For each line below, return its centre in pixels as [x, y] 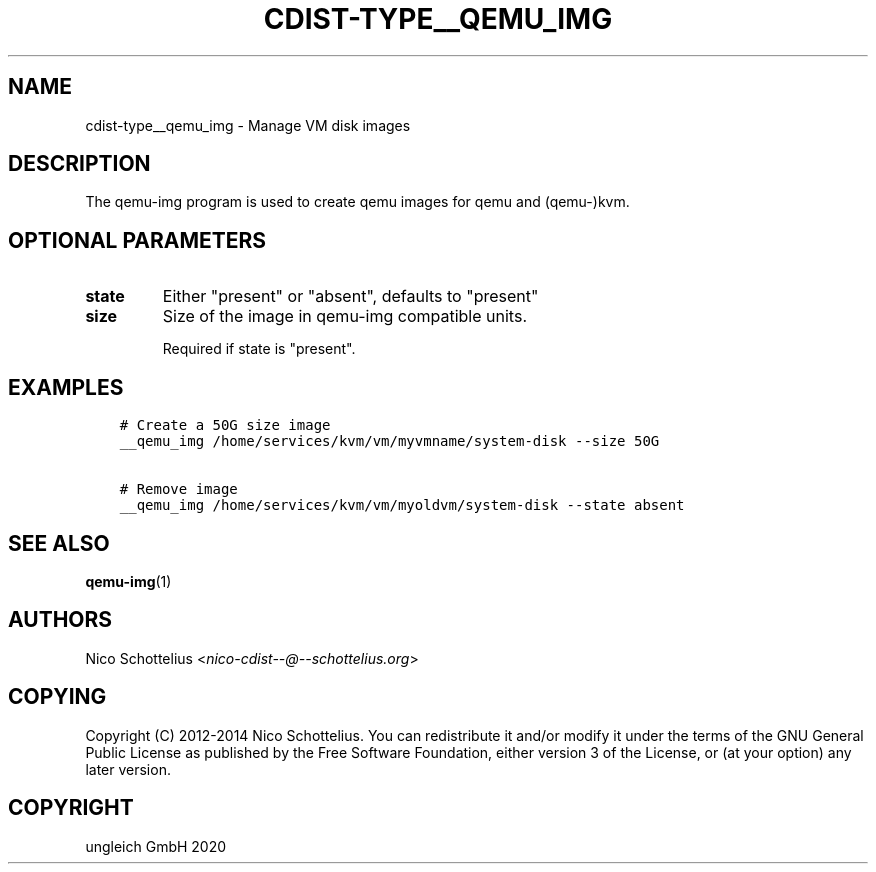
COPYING [57, 697]
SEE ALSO [59, 543]
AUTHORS [60, 620]
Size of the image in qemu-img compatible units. [344, 316]
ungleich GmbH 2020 [156, 846]
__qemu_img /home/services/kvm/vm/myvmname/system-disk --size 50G [389, 441]
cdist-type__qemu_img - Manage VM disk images [248, 125]
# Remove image [178, 489]
